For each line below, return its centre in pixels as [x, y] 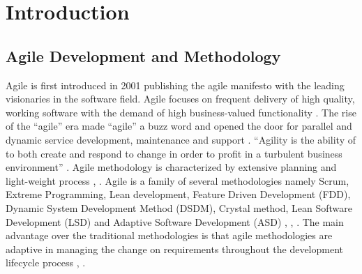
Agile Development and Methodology [143, 55]
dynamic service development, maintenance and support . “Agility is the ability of [181, 139]
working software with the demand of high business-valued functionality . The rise [181, 112]
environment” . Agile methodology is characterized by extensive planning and [171, 167]
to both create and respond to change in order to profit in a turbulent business [174, 153]
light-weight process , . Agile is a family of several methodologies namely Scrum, [178, 180]
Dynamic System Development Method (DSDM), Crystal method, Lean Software [179, 207]
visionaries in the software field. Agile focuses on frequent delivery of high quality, [180, 99]
